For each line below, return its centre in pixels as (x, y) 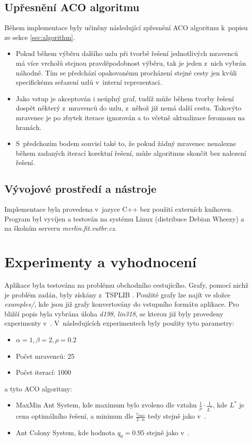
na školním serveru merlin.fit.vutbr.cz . (61, 228)
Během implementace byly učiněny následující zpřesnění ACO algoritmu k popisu (126, 28)
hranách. (29, 127)
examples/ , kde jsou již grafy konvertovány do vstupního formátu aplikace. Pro (122, 304)
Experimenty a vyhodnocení (101, 262)
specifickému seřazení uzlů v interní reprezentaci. (89, 82)
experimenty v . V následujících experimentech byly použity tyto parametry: (119, 323)
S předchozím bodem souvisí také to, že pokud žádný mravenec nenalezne (126, 143)
